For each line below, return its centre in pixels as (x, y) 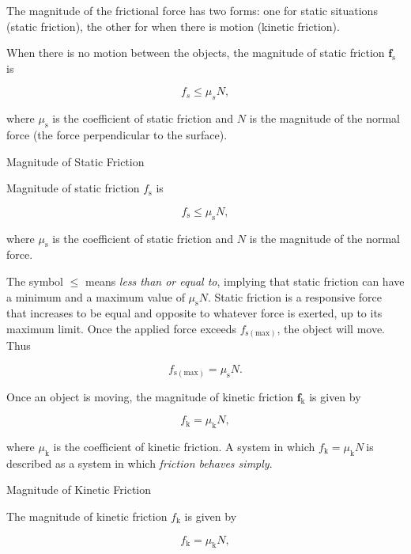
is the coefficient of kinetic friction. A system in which (184, 446)
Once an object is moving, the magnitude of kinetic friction (150, 396)
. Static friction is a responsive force (295, 296)
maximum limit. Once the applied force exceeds (121, 328)
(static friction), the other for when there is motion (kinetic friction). (173, 26)
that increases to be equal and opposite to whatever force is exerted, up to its (194, 313)
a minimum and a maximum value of (96, 296)
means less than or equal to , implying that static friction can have (245, 281)
